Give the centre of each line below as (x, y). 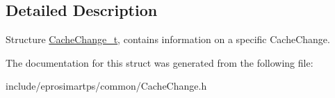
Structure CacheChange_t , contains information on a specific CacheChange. (168, 39)
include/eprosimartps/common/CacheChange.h (106, 86)
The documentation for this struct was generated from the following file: (160, 62)
